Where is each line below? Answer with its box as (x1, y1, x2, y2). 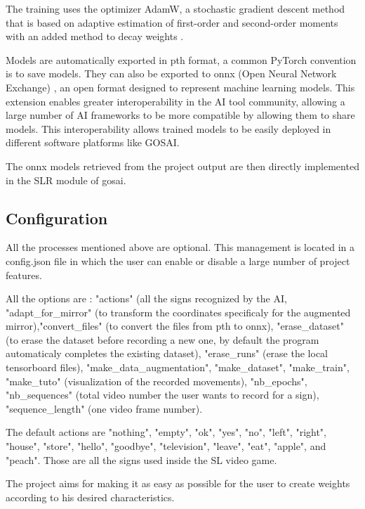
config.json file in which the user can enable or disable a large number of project (6, 253, 350, 268)
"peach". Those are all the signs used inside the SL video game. (6, 452, 277, 467)
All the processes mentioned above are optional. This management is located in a (6, 240, 355, 254)
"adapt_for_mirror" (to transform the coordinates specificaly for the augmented (6, 304, 351, 319)
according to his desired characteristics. (6, 489, 175, 504)
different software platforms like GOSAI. (6, 135, 180, 150)
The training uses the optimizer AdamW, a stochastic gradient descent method (6, 1, 345, 15)
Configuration (6, 207, 108, 228)
